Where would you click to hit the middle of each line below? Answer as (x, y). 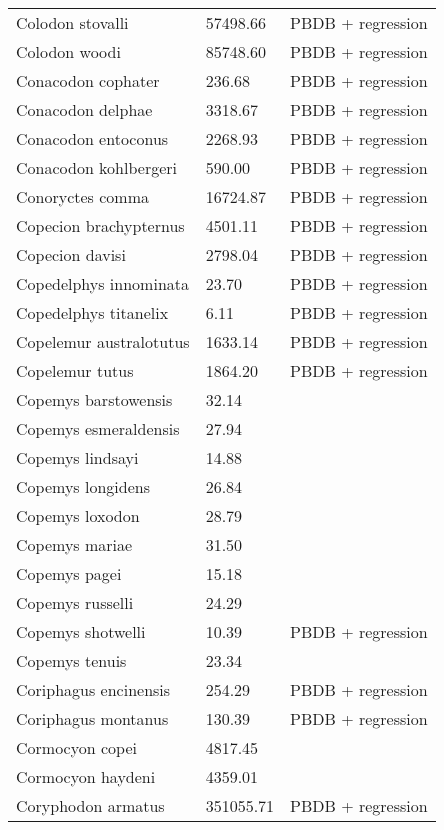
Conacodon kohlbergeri (97, 167)
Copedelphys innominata (103, 283)
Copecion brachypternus (100, 225)
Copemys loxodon (78, 515)
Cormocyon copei (76, 747)
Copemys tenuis (71, 660)
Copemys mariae (74, 544)
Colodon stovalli (72, 22)
